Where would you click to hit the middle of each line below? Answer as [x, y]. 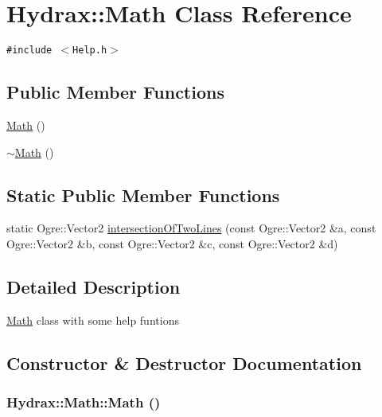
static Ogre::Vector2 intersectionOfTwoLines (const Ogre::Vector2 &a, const [191, 228]
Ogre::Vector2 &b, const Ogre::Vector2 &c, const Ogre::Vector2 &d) [172, 243]
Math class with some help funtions [93, 320]
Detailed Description [94, 286]
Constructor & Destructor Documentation [184, 362]
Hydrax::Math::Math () [84, 402]
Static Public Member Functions [143, 195]
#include [29, 51]
